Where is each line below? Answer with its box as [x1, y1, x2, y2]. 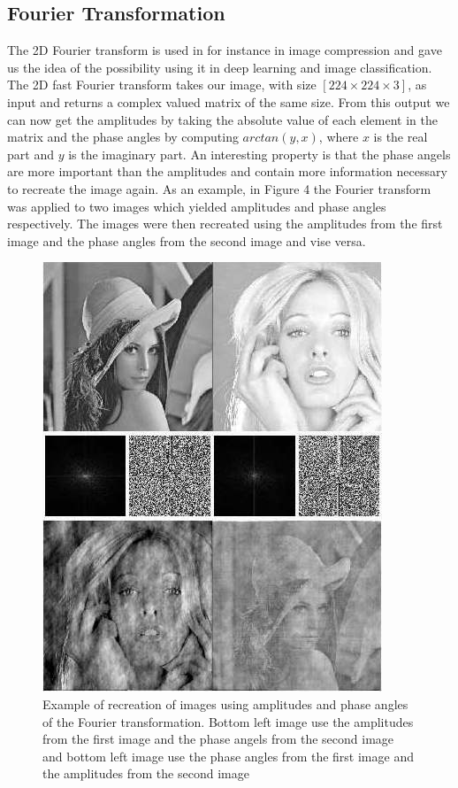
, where [318, 127, 359, 146]
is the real [373, 127, 428, 146]
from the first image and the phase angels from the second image [42, 730, 394, 748]
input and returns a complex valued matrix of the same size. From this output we [7, 92, 450, 111]
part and [7, 144, 54, 163]
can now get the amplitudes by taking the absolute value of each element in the [7, 110, 439, 128]
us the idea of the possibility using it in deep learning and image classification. [7, 58, 432, 76]
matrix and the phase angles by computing [7, 127, 239, 146]
